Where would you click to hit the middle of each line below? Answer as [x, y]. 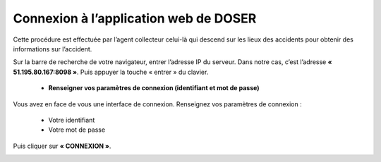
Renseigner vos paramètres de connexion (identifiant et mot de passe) [154, 88]
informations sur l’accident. [53, 49]
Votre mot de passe [77, 130]
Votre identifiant [72, 120]
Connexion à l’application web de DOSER [135, 18]
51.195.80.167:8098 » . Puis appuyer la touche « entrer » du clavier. [111, 72]
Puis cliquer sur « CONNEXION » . [62, 146]
